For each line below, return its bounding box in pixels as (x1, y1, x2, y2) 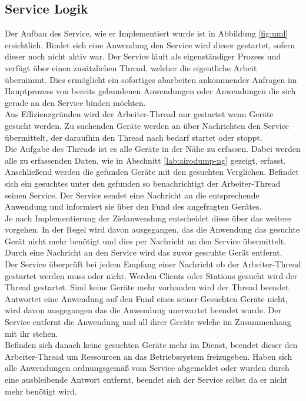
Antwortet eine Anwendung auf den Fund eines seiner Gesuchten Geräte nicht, (5, 292, 288, 304)
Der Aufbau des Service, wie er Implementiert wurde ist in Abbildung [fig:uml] (5, 27, 288, 39)
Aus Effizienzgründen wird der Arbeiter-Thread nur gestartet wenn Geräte (5, 108, 274, 120)
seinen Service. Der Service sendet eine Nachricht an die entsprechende (5, 188, 260, 201)
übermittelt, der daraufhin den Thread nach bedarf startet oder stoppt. (5, 131, 262, 143)
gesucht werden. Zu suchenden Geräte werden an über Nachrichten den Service (5, 119, 290, 131)
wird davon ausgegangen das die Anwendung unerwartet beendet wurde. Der (5, 304, 281, 316)
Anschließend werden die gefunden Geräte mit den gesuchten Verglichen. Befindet (5, 165, 299, 178)
